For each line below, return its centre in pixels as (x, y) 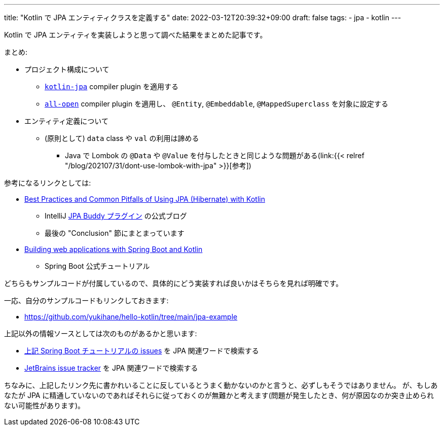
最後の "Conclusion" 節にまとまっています (115, 233)
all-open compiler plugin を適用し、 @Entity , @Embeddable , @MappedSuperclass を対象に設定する (217, 104)
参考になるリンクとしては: (48, 183)
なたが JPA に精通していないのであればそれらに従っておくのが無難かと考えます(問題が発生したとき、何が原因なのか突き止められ (219, 395)
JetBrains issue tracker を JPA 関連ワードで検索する (111, 368)
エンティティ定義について (66, 121)
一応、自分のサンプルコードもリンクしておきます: (86, 300)
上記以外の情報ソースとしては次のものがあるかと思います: (101, 333)
